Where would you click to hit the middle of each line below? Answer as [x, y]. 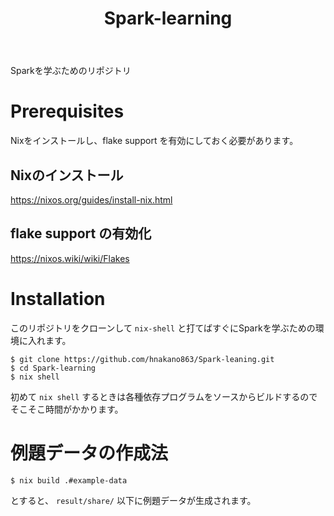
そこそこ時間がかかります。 [67, 409]
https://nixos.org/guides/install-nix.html [91, 199]
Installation [58, 298]
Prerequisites [67, 111]
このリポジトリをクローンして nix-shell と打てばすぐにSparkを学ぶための [163, 328]
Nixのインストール [67, 175]
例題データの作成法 [89, 453]
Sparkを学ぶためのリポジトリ [71, 71]
